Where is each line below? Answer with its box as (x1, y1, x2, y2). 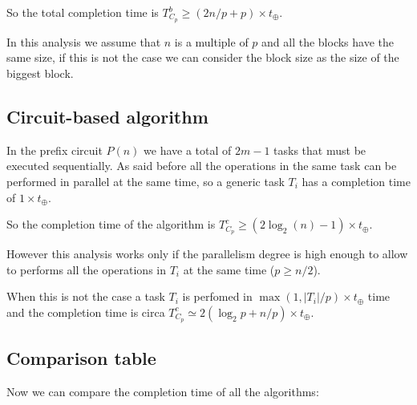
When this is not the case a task (6, 288, 165, 305)
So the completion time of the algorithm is (6, 216, 216, 233)
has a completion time (302, 173, 411, 190)
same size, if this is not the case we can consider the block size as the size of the (6, 49, 399, 66)
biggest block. (6, 65, 74, 82)
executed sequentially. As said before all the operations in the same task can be (6, 157, 397, 174)
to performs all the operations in (6, 261, 167, 277)
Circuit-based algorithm (6, 104, 208, 129)
